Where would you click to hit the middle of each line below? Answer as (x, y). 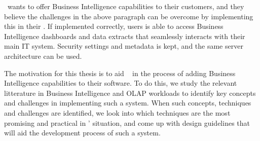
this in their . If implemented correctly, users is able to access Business (114, 26)
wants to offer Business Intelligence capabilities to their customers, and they (126, 6)
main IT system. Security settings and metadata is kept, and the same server (124, 46)
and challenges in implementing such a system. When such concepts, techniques (128, 103)
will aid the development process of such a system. (82, 133)
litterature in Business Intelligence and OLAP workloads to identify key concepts (130, 93)
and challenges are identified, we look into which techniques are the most (117, 112)
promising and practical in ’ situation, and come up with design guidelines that (127, 122)
